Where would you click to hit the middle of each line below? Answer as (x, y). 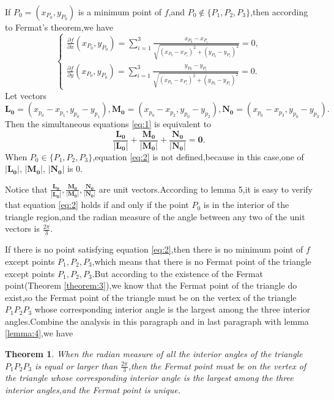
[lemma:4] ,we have (39, 333)
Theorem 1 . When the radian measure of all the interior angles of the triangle (154, 354)
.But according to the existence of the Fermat (177, 273)
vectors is (22, 228)
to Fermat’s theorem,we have (59, 27)
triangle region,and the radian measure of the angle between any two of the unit (155, 216)
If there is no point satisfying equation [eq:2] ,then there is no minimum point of (154, 249)
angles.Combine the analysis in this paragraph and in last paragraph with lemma (157, 321)
